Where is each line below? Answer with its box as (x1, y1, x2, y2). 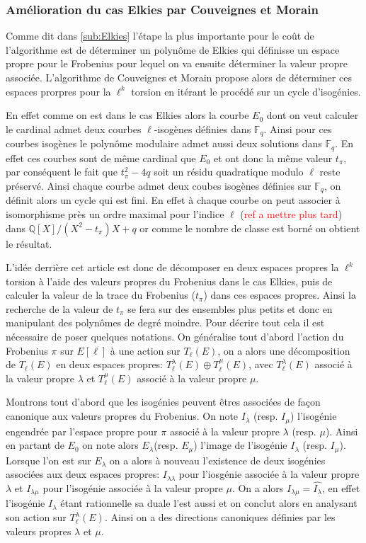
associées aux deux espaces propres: (6, 467, 160, 481)
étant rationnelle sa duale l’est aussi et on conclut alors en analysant (60, 496, 358, 510)
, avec (248, 357, 273, 372)
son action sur (6, 510, 67, 524)
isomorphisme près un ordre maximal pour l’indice (6, 206, 224, 221)
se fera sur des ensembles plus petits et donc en (127, 301, 333, 316)
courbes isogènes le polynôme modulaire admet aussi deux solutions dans (6, 136, 322, 151)
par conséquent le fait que (6, 164, 118, 179)
